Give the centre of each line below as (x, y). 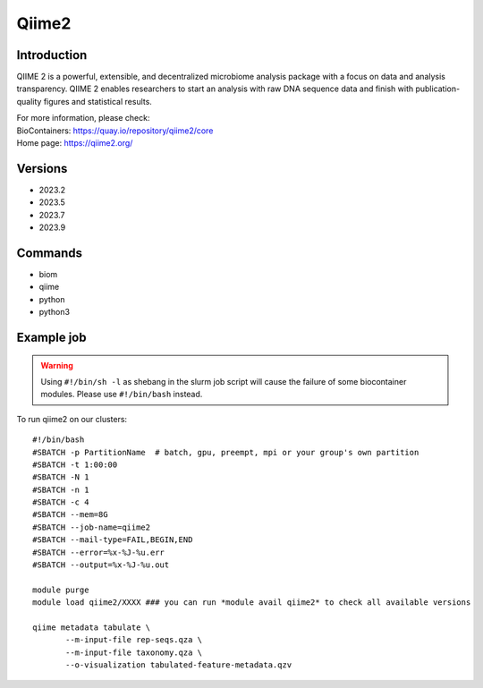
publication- (438, 89)
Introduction (52, 55)
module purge (61, 590)
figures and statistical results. (97, 101)
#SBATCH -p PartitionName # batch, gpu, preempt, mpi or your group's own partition (226, 452)
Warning (57, 365)
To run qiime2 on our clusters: (72, 419)
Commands (50, 253)
